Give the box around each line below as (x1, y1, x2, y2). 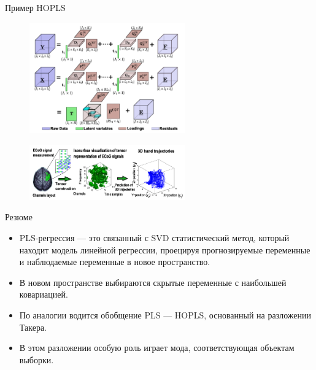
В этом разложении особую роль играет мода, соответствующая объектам (19, 341, 295, 354)
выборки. (19, 353, 54, 366)
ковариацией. (19, 288, 68, 301)
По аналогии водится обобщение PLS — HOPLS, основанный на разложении (19, 308, 311, 321)
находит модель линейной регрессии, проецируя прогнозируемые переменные (19, 243, 310, 256)
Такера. (19, 320, 47, 333)
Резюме (5, 210, 33, 223)
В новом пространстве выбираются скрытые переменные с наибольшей (19, 276, 287, 288)
